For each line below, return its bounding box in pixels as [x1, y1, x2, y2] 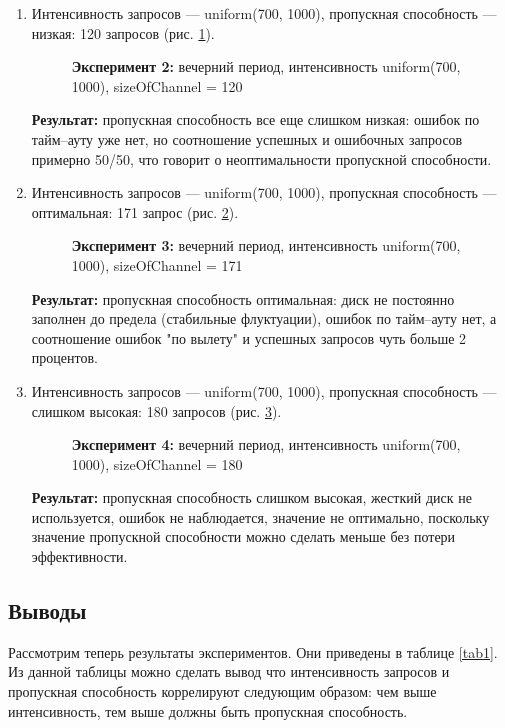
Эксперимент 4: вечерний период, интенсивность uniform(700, [71, 434, 461, 455]
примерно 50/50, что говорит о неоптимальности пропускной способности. [31, 148, 492, 169]
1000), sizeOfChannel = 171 [71, 254, 243, 275]
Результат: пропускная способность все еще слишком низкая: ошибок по [31, 109, 480, 130]
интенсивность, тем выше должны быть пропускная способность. [8, 700, 408, 721]
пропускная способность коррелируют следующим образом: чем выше [8, 681, 437, 702]
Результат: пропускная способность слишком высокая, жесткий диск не [31, 487, 472, 508]
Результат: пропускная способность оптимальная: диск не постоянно [31, 288, 455, 309]
